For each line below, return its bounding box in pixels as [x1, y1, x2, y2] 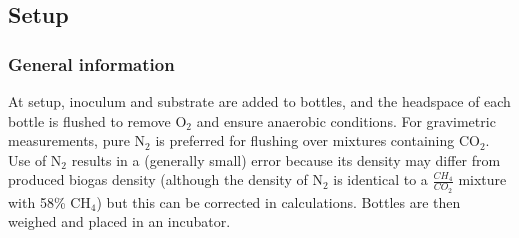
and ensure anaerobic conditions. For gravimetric [196, 110, 496, 131]
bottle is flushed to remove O [8, 110, 187, 131]
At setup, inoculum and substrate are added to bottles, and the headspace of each [8, 91, 511, 111]
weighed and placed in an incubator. [8, 211, 231, 232]
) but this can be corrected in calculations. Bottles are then [96, 191, 461, 212]
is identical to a [333, 169, 428, 190]
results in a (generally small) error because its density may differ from [71, 149, 501, 170]
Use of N [8, 149, 62, 170]
